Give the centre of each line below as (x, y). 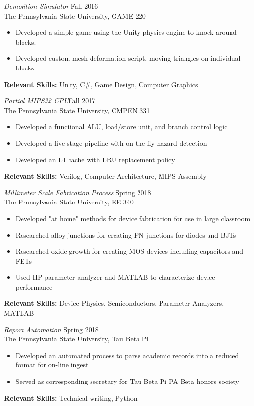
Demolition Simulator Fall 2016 (51, 6)
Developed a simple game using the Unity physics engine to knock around (126, 32)
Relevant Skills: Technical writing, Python (71, 397)
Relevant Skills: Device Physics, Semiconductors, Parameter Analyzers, (114, 303)
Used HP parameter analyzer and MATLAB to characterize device (115, 277)
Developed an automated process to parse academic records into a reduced (127, 355)
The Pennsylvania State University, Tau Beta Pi (76, 339)
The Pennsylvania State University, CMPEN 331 (77, 110)
